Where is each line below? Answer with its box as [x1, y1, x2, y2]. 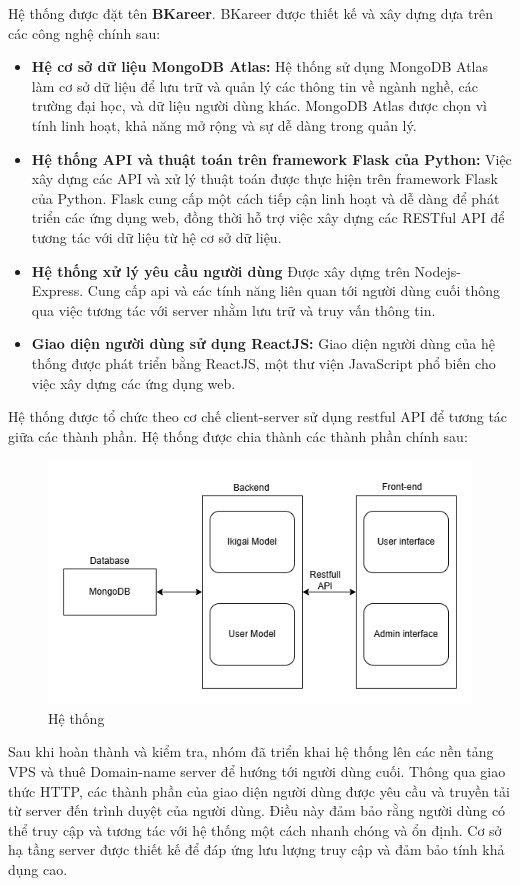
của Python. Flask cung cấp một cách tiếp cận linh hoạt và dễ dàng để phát [31, 187, 500, 208]
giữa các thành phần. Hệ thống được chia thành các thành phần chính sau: [8, 425, 468, 446]
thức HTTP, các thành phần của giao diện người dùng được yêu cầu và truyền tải [8, 780, 510, 801]
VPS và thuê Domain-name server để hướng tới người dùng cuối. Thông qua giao [8, 760, 506, 781]
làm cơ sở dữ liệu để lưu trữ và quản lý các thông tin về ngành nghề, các [31, 75, 478, 96]
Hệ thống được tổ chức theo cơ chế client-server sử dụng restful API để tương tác [8, 406, 508, 427]
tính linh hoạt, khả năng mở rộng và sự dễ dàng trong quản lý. [31, 114, 417, 135]
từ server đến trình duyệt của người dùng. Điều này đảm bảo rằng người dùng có [8, 800, 506, 821]
